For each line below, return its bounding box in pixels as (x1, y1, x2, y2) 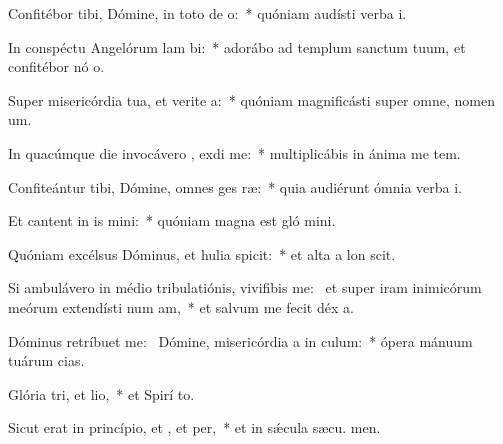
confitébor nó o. (8, 56, 105, 77)
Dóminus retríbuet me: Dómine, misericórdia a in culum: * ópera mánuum (8, 330, 473, 351)
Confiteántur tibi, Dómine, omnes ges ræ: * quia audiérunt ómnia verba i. (8, 176, 462, 197)
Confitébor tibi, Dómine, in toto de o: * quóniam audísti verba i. (8, 3, 407, 23)
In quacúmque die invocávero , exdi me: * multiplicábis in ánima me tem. (8, 142, 461, 163)
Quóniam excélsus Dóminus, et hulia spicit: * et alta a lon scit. (8, 243, 396, 264)
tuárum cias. (8, 350, 85, 371)
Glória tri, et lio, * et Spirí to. (8, 383, 195, 404)
